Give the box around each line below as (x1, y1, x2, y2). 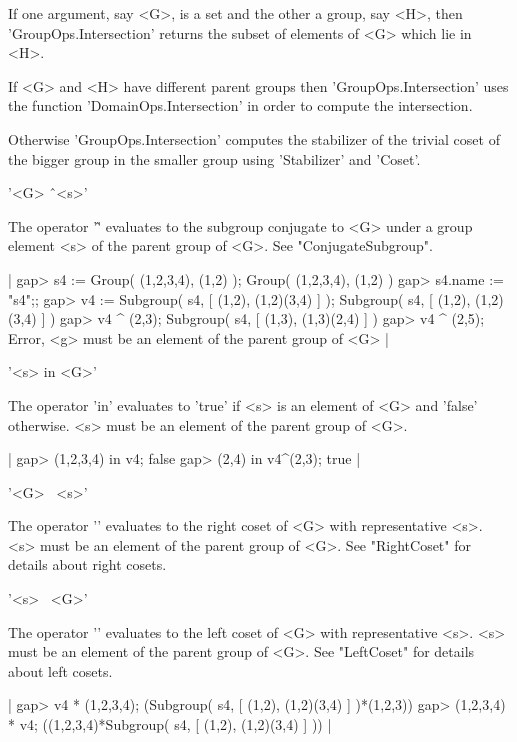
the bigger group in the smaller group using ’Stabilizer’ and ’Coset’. (8, 148, 421, 169)
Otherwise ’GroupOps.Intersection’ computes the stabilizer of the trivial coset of (8, 128, 500, 149)
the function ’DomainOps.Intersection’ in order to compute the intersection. (8, 95, 473, 116)
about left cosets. (8, 660, 113, 681)
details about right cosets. (8, 554, 167, 575)
